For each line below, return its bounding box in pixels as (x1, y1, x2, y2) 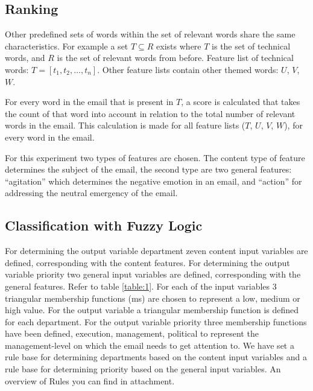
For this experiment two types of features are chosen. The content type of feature (5, 151, 305, 164)
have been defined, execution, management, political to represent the (5, 327, 259, 340)
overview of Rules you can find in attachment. (5, 374, 175, 387)
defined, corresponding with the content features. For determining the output (5, 256, 290, 269)
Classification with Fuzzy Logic (5, 216, 203, 235)
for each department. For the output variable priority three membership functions (5, 315, 307, 328)
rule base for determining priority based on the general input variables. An (5, 363, 281, 375)
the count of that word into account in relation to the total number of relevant (5, 107, 296, 119)
